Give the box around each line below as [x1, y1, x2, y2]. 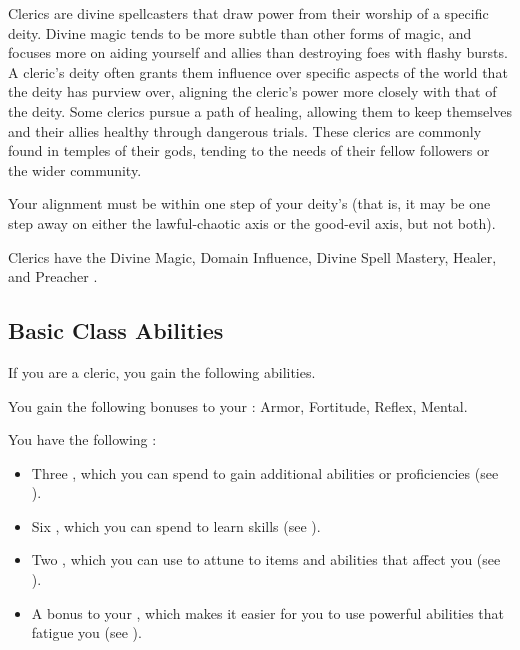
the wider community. [8, 159, 142, 180]
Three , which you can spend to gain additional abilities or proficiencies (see [31, 462, 499, 483]
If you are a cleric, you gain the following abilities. [8, 361, 316, 382]
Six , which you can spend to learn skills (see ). [31, 515, 321, 536]
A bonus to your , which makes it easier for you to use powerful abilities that [31, 602, 505, 623]
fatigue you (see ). [31, 622, 142, 643]
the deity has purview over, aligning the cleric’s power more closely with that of [8, 81, 497, 102]
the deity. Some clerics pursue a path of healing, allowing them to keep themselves [8, 100, 512, 121]
